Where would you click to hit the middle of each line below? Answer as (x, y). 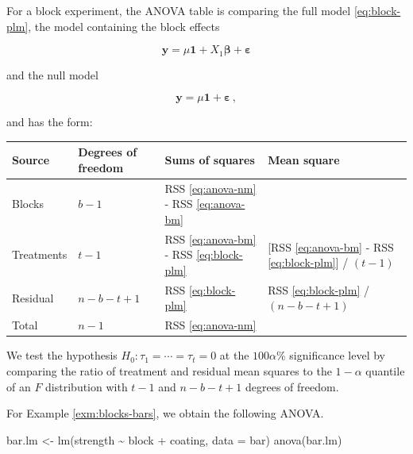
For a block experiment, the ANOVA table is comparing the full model (179, 10)
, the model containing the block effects (124, 26)
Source (31, 160)
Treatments (40, 254)
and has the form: (50, 122)
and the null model (52, 74)
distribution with (87, 386)
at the (234, 355)
